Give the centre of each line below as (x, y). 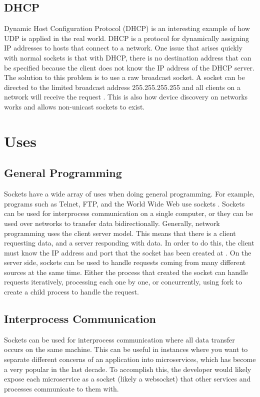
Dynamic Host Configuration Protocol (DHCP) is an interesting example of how (127, 28)
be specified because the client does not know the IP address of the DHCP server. (129, 67)
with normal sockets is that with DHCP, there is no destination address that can (128, 57)
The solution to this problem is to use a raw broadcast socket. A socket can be (124, 77)
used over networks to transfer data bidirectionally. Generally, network (112, 223)
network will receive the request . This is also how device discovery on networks (126, 97)
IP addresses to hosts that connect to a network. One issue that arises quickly (123, 48)
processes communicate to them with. (61, 388)
